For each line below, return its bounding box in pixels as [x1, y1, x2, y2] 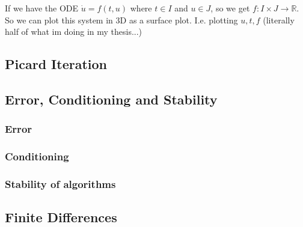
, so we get [210, 2, 250, 14]
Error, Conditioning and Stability [5, 89, 218, 108]
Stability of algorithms [5, 176, 116, 191]
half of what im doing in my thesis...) [5, 25, 142, 38]
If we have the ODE [5, 2, 79, 14]
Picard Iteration [5, 55, 107, 73]
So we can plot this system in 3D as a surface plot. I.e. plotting [5, 13, 238, 26]
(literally [263, 13, 295, 26]
